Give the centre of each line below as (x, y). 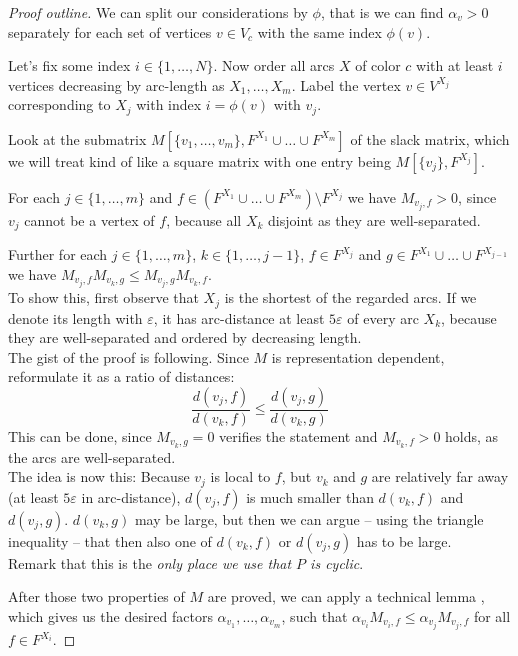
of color (378, 65)
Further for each (58, 254)
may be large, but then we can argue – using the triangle (309, 518)
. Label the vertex (346, 84)
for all (492, 616)
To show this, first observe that (103, 297)
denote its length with (75, 317)
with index (169, 104)
